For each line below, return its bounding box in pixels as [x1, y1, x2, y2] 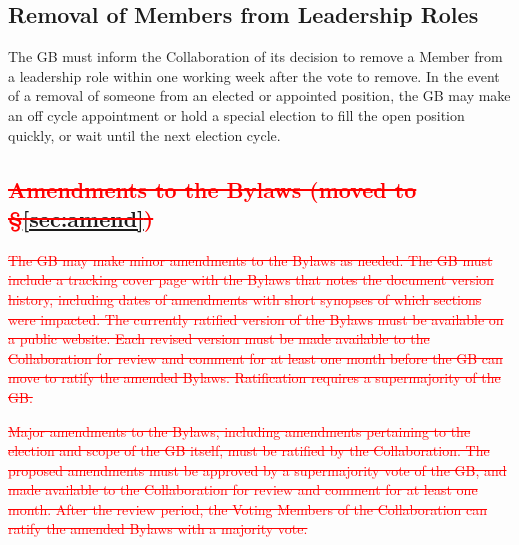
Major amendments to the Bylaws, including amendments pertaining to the [8, 420, 471, 441]
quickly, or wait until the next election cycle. [8, 124, 281, 145]
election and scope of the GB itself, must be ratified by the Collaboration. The [8, 440, 490, 461]
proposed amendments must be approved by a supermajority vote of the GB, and [8, 459, 507, 480]
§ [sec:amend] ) [8, 202, 154, 233]
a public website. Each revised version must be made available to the [8, 328, 430, 349]
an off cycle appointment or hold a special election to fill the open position [8, 104, 465, 125]
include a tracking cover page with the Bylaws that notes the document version [8, 269, 494, 290]
